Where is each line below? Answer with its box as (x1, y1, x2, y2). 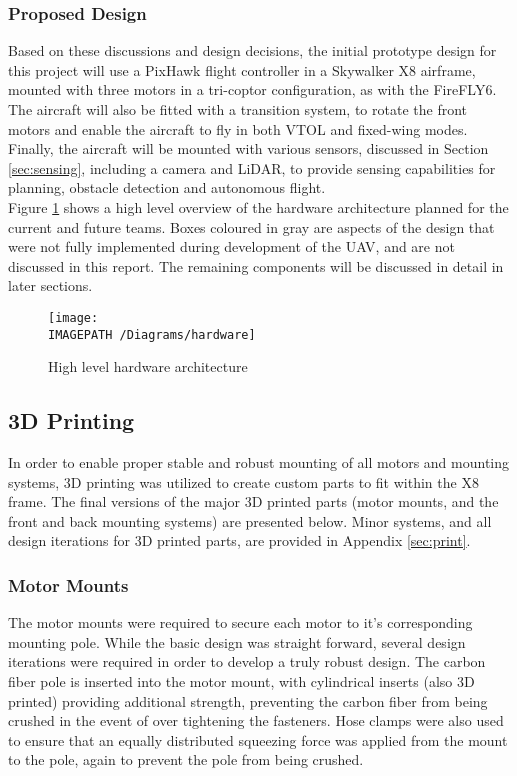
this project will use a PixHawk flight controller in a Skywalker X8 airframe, (8, 59, 476, 80)
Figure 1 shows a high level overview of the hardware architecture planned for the (8, 196, 509, 217)
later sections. (8, 275, 93, 296)
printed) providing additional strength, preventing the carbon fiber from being (8, 690, 488, 711)
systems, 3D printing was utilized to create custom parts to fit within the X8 (8, 471, 479, 492)
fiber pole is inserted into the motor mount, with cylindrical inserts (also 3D (8, 671, 475, 692)
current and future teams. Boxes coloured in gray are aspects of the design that (8, 216, 495, 237)
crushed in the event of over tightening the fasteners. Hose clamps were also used (8, 710, 504, 731)
